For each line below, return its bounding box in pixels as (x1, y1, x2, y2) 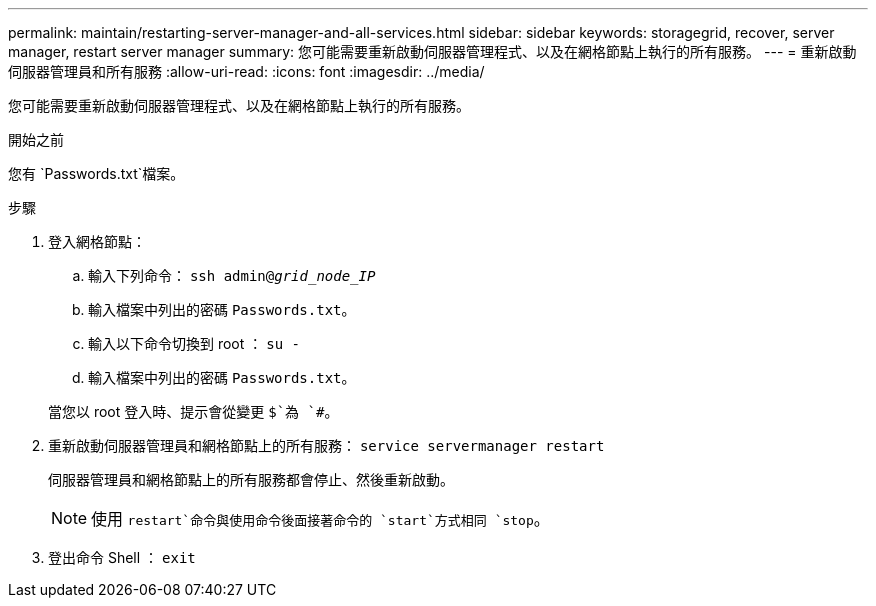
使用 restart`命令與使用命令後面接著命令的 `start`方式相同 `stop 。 (91, 509, 550, 529)
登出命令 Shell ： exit (48, 549, 196, 566)
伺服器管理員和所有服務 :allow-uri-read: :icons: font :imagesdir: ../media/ (8, 63, 485, 80)
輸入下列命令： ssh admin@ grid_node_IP (88, 267, 376, 284)
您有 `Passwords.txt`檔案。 (8, 165, 185, 182)
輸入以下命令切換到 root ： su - (88, 335, 300, 352)
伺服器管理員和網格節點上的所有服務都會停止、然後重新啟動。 (48, 471, 454, 488)
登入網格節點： (48, 233, 146, 250)
